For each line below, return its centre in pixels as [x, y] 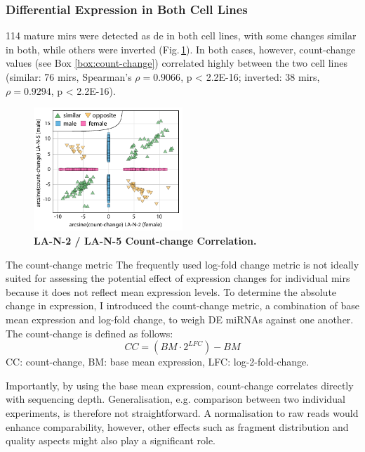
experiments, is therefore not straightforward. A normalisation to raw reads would [182, 413]
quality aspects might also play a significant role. [111, 440]
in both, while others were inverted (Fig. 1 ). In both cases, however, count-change [181, 49]
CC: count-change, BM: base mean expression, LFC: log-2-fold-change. [158, 362]
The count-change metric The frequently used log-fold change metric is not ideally [182, 264]
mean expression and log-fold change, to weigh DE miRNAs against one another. [180, 319]
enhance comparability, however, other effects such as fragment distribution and [177, 426]
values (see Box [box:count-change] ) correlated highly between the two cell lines [177, 63]
